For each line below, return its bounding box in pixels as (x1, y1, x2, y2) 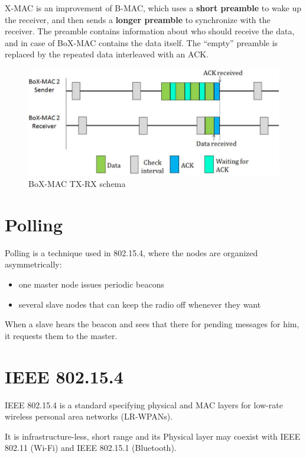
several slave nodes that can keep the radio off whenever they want (18, 298, 261, 310)
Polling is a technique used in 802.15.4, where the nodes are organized (5, 246, 258, 259)
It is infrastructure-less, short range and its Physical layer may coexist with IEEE (5, 430, 301, 442)
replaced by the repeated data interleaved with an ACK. (5, 48, 209, 60)
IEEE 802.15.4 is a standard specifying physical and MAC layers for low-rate (5, 398, 283, 411)
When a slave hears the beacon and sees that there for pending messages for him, (5, 318, 300, 330)
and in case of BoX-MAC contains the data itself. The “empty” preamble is (5, 36, 278, 49)
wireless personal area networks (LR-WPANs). (5, 410, 173, 422)
